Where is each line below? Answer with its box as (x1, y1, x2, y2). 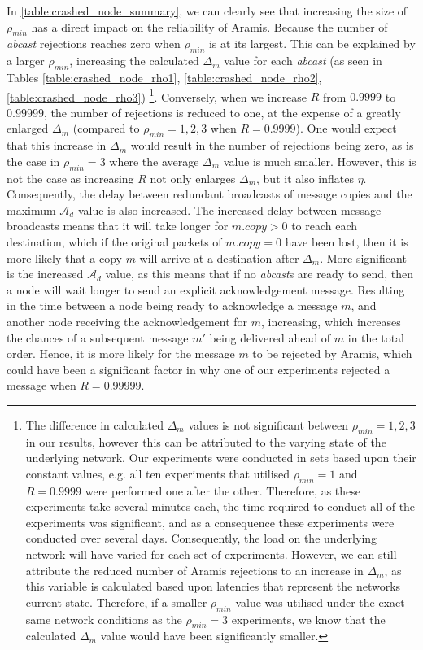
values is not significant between (188, 416, 348, 433)
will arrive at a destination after (139, 249, 299, 266)
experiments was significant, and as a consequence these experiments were (25, 513, 395, 530)
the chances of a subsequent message (7, 329, 189, 346)
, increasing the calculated (69, 52, 199, 69)
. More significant (320, 249, 407, 266)
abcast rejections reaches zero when (7, 35, 181, 52)
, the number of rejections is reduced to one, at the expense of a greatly (43, 103, 401, 120)
